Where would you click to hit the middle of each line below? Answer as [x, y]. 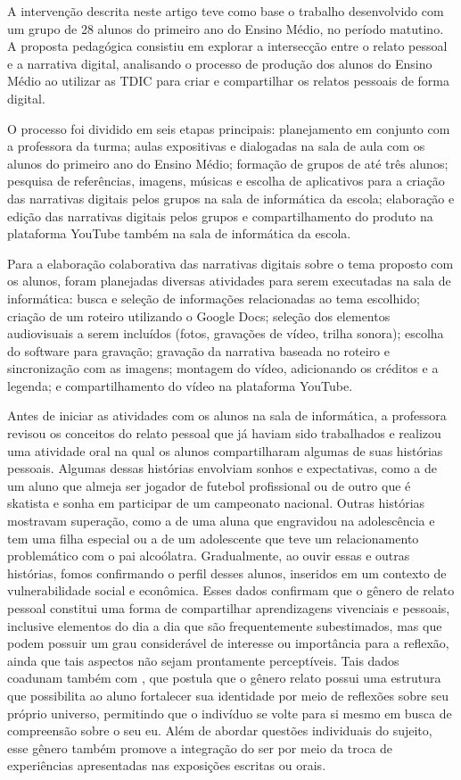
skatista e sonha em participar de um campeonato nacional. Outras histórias [216, 503]
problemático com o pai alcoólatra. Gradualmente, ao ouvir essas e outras [209, 556]
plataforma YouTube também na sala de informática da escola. [179, 233]
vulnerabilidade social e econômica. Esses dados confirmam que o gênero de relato [231, 590]
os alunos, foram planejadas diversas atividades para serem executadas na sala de [229, 281]
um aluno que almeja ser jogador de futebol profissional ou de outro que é [209, 485]
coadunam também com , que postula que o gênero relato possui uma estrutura [224, 678]
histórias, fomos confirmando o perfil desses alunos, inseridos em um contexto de [227, 573]
